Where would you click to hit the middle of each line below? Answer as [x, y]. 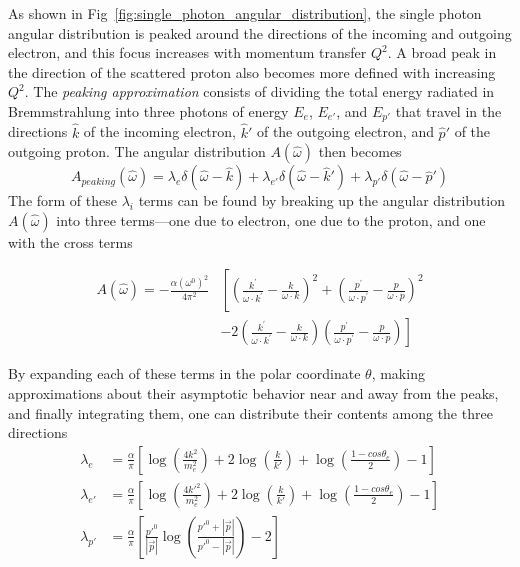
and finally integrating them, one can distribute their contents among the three [250, 412]
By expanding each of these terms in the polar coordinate [184, 373]
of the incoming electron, [159, 131]
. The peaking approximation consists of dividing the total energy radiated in [259, 91]
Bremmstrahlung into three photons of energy [148, 110]
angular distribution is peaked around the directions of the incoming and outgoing [260, 32]
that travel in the [448, 110]
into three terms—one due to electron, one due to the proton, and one [271, 219]
